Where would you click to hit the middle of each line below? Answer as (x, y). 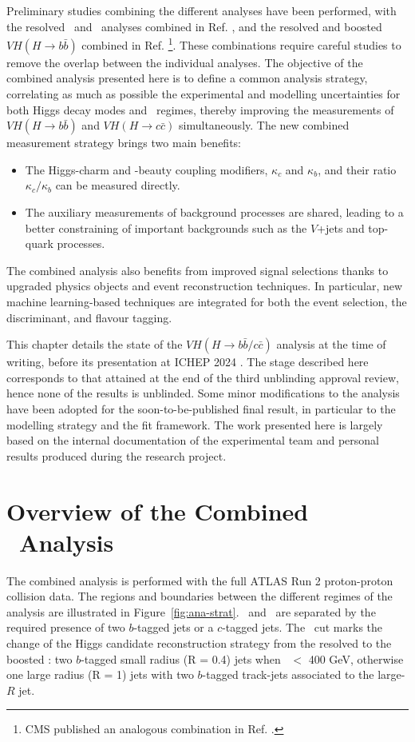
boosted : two (40, 658)
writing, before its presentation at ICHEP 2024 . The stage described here (188, 362)
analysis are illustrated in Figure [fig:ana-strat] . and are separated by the (191, 611)
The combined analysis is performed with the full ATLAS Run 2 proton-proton (200, 580)
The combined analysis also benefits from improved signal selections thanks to (198, 270)
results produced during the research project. (117, 455)
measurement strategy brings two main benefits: (124, 143)
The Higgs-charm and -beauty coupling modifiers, (146, 169)
